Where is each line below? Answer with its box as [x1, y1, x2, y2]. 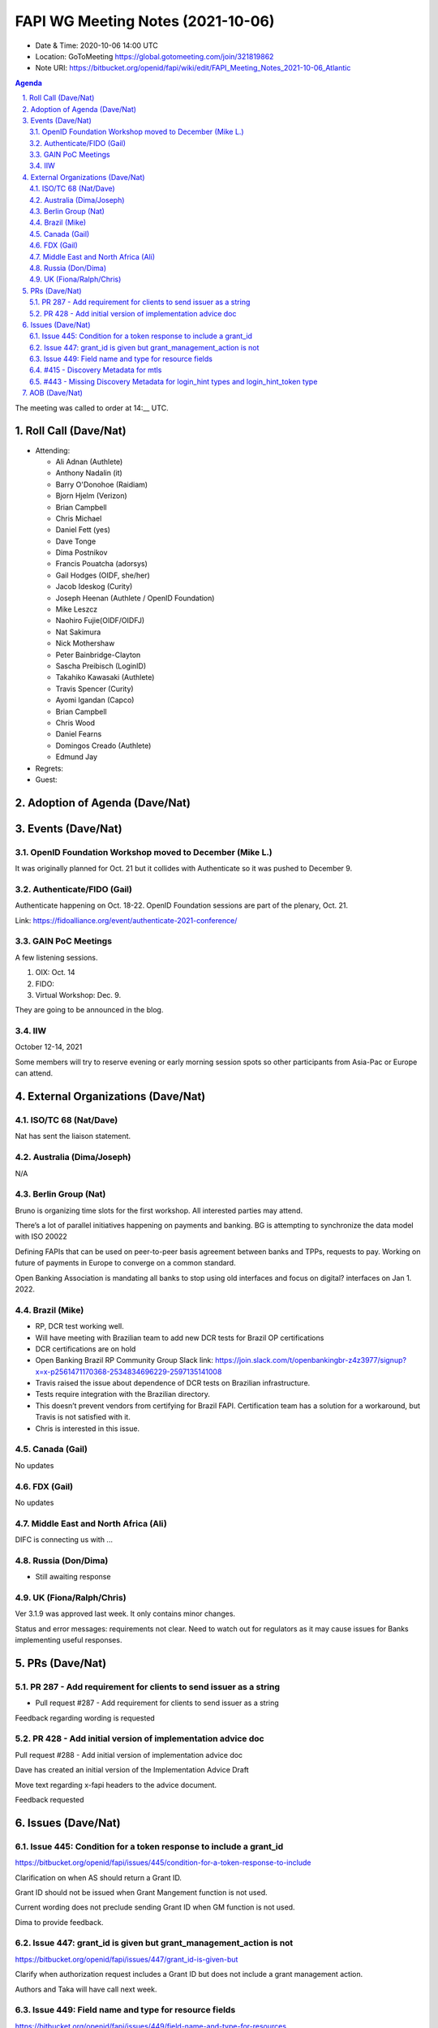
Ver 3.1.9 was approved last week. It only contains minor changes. [15, 1609, 235, 1618]
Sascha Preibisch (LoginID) [55, 661, 147, 671]
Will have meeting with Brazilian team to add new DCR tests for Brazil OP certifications [35, 1333, 324, 1343]
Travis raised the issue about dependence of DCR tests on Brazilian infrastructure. [35, 1378, 311, 1388]
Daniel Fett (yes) [55, 525, 111, 535]
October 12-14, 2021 [15, 1042, 83, 1052]
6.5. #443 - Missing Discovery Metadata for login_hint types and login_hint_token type [29, 376, 318, 386]
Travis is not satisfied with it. [35, 1412, 131, 1422]
